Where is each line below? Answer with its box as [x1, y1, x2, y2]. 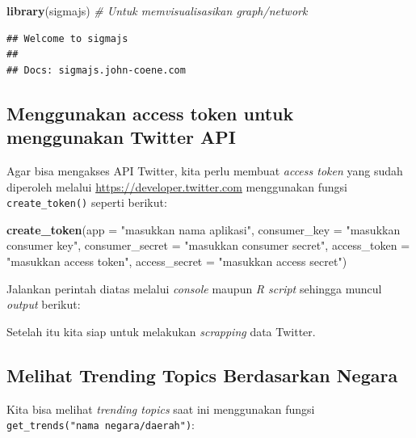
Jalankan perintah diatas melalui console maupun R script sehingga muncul [6, 280, 382, 297]
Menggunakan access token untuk [6, 100, 294, 125]
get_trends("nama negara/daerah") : [6, 416, 195, 433]
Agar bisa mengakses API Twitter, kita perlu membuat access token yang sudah [6, 162, 403, 179]
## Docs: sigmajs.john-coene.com [6, 64, 186, 76]
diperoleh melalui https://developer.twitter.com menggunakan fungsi [6, 178, 347, 195]
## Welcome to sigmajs [6, 32, 128, 44]
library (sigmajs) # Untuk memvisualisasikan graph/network [6, 2, 308, 19]
